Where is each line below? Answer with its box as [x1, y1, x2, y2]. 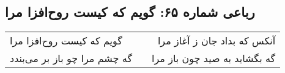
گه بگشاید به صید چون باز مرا [152, 51, 276, 66]
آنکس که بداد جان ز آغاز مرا [157, 33, 276, 48]
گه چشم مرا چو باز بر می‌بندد [10, 51, 133, 66]
